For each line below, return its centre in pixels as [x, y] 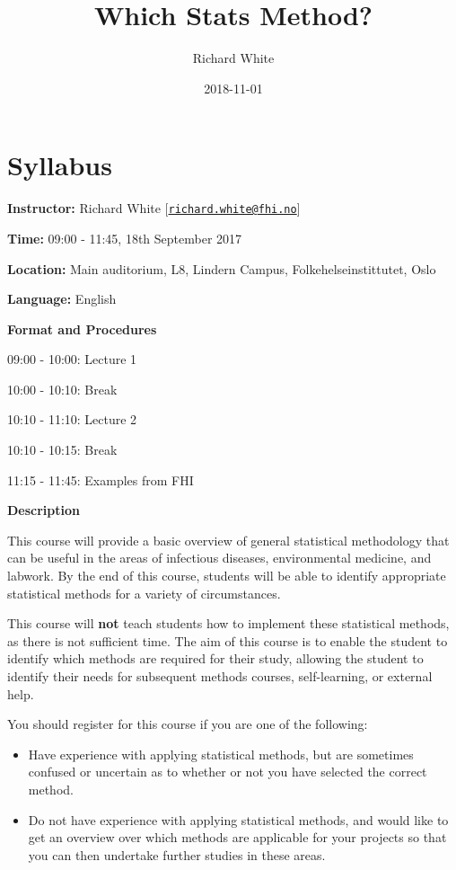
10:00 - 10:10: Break [62, 389]
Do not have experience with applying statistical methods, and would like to [238, 819]
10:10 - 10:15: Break [62, 450]
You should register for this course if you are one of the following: [188, 724]
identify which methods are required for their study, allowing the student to [215, 658]
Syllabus [60, 165]
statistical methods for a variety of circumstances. [144, 593]
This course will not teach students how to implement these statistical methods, [228, 623]
